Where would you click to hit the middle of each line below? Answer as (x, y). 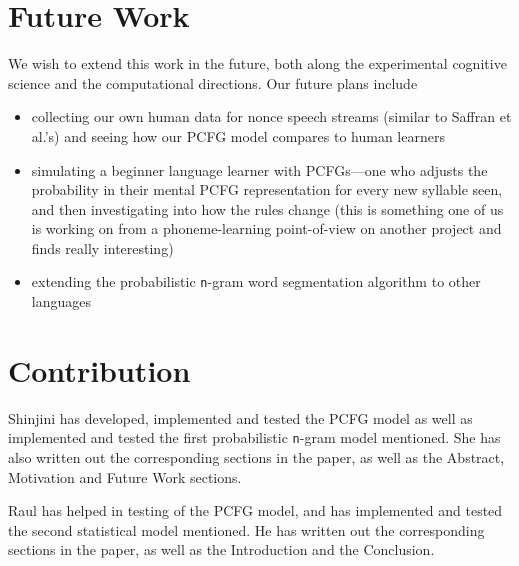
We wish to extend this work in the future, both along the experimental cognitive (257, 63)
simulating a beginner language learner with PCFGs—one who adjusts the (259, 169)
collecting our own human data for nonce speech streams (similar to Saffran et (271, 116)
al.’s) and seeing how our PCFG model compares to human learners (238, 135)
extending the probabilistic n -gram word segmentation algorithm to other (256, 281)
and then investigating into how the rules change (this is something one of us (267, 208)
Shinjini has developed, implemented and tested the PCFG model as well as (240, 417)
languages (61, 301)
